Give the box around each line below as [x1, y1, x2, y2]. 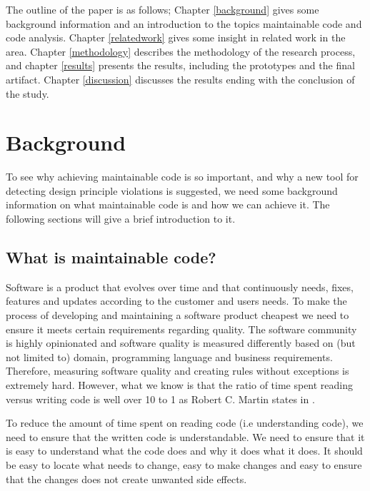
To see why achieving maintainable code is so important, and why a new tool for [6, 169, 359, 184]
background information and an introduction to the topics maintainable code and [6, 16, 362, 31]
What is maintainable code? [6, 246, 216, 268]
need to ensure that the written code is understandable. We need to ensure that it [6, 429, 365, 444]
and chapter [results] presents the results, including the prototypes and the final [6, 58, 355, 73]
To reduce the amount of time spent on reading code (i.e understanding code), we [6, 415, 364, 430]
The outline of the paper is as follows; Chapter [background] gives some [6, 2, 319, 16]
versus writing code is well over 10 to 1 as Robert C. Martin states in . [6, 391, 315, 406]
